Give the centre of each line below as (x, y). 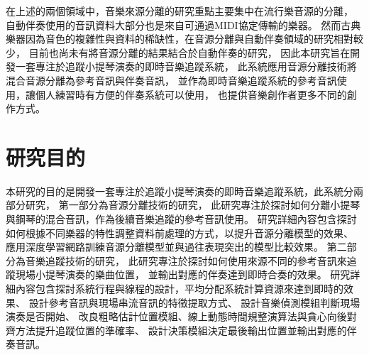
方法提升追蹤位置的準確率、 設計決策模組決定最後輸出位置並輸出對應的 (181, 330)
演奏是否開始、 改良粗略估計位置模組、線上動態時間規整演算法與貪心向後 (176, 316)
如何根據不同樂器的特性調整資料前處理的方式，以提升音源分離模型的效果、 (180, 233)
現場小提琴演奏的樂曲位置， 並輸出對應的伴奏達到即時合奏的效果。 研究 (183, 274)
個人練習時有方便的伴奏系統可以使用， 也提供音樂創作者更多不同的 (191, 94)
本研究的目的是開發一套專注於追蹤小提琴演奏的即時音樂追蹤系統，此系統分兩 (184, 191)
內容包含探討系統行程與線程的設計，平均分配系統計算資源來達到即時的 (179, 289)
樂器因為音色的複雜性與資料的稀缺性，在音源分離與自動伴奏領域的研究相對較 (184, 39)
